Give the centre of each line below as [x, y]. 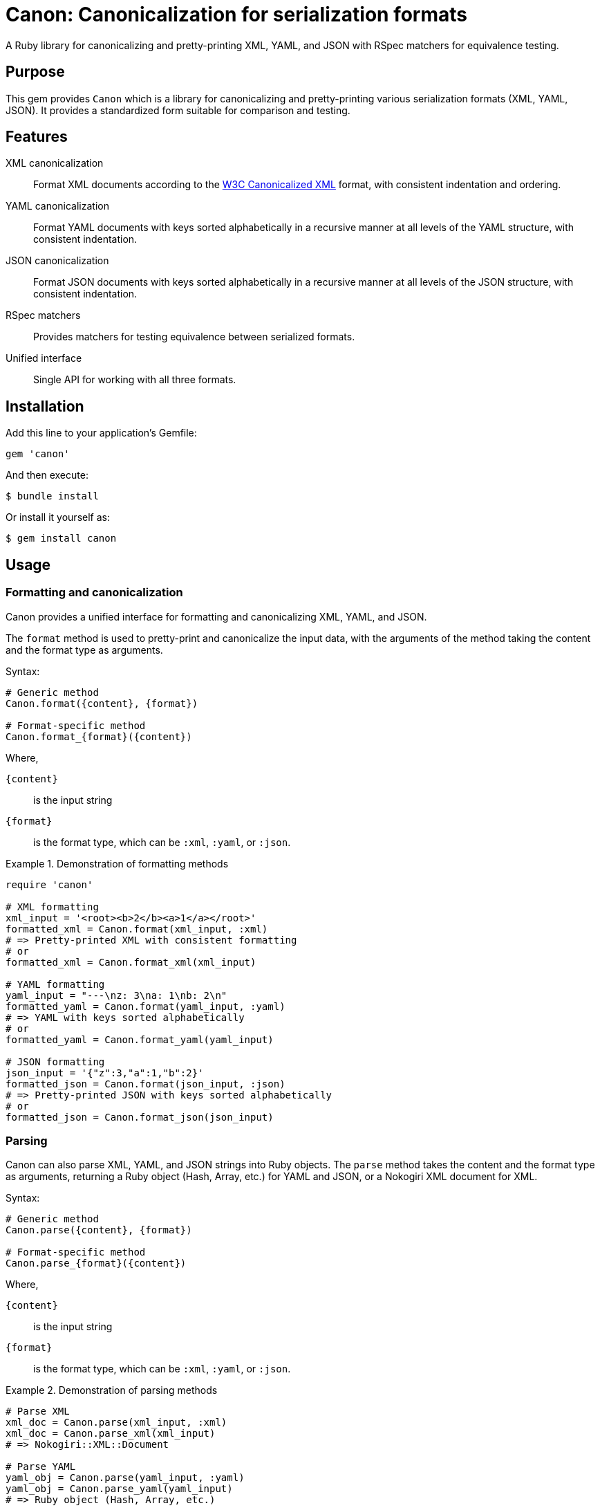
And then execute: [47, 475]
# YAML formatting [55, 984]
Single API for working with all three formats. [135, 380]
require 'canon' [49, 884]
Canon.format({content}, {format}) [102, 703]
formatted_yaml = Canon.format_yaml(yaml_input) [140, 1039]
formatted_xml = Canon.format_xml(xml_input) [131, 962]
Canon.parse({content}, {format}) [99, 1230]
